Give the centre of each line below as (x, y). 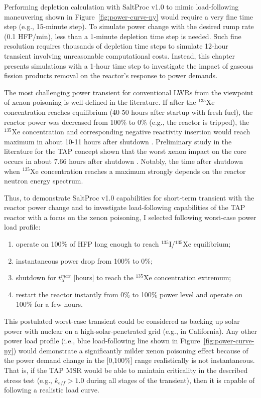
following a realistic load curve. (52, 390)
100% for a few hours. (49, 304)
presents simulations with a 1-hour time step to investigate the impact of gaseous (129, 65)
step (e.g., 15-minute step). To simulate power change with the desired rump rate (129, 26)
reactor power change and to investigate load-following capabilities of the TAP (125, 207)
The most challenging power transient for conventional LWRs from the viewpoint (129, 92)
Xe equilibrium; (207, 244)
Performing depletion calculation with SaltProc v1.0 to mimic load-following (121, 7)
